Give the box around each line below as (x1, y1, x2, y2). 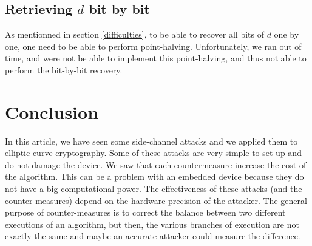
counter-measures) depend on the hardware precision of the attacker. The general (5, 194, 307, 207)
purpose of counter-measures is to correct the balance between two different (5, 206, 286, 219)
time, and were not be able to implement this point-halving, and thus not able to (5, 52, 307, 64)
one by (274, 28, 299, 41)
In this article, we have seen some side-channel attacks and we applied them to (5, 134, 298, 147)
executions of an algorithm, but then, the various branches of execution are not (5, 217, 299, 230)
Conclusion (5, 99, 99, 124)
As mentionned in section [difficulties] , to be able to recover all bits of (5, 28, 264, 41)
